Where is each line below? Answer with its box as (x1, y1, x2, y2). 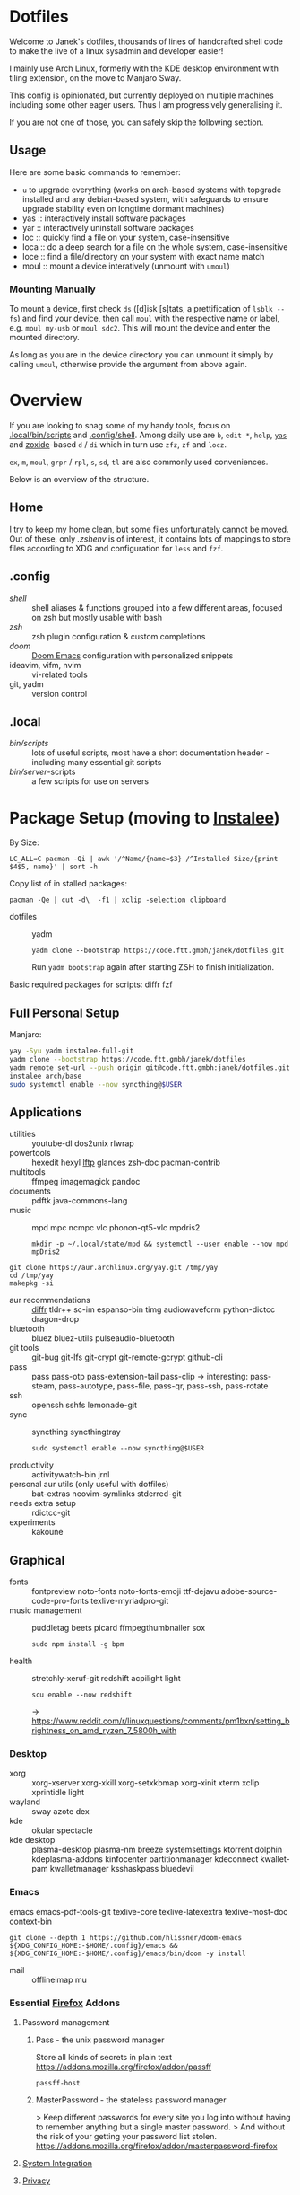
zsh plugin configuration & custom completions (31, 630, 206, 641)
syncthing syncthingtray (31, 1426, 121, 1438)
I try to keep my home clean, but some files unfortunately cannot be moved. (9, 524, 289, 534)
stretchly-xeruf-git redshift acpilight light (31, 1673, 181, 1684)
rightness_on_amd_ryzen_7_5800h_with (31, 1725, 177, 1736)
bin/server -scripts (9, 766, 76, 778)
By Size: (9, 837, 40, 848)
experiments (9, 1517, 56, 1528)
